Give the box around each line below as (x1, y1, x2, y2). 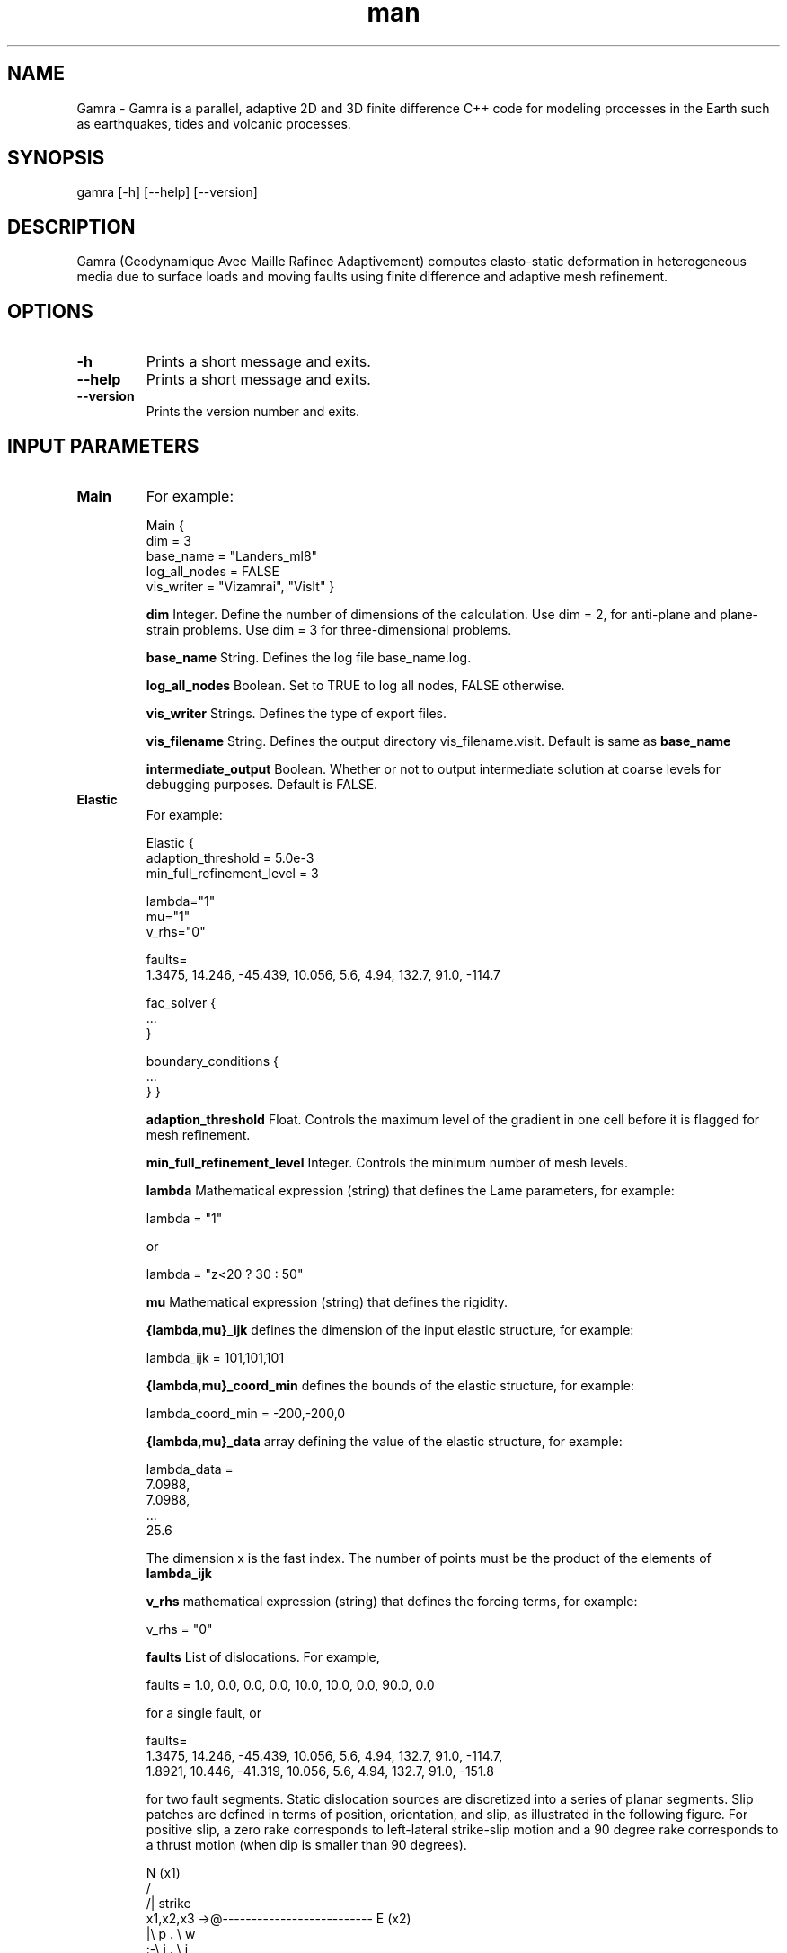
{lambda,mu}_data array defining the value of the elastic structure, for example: (146, 1433, 623, 1449)
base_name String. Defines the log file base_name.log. (146, 649, 472, 665)
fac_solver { (146, 994, 217, 1010)
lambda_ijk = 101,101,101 (146, 1349, 285, 1365)
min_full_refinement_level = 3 (146, 865, 319, 881)
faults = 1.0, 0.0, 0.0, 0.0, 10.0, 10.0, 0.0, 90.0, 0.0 (146, 1676, 435, 1692)
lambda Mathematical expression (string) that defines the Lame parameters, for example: (146, 1182, 675, 1198)
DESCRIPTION (7, 215, 136, 238)
